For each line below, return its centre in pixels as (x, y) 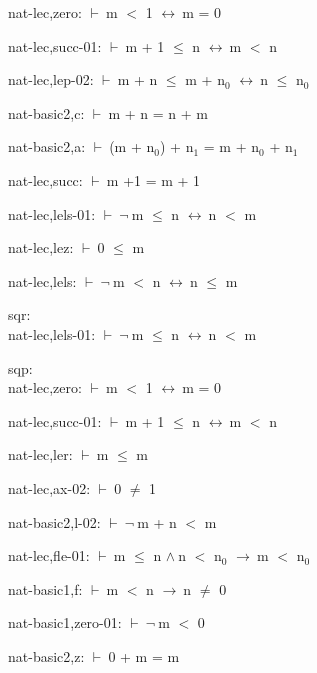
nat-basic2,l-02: (54, 521)
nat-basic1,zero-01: (65, 622)
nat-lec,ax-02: (49, 487)
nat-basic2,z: (46, 655)
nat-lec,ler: (40, 454)
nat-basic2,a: (47, 146)
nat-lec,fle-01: (49, 555)
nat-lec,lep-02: (51, 79)
